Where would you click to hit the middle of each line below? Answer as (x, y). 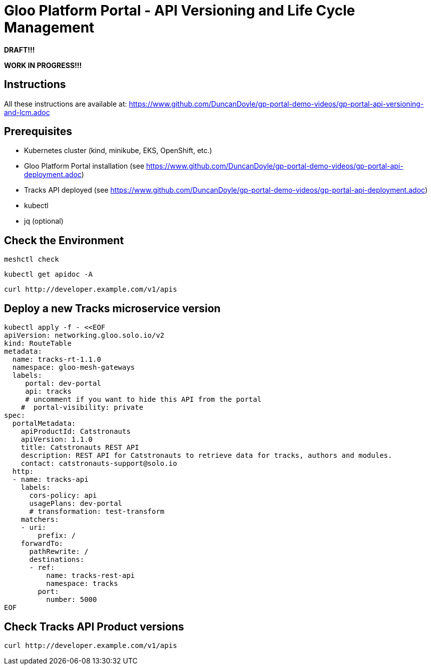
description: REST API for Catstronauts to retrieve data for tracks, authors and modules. (206, 456)
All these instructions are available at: (66, 104)
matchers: (40, 520)
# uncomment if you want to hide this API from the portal (143, 400)
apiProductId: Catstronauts (76, 432)
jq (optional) (44, 221)
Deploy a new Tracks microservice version (112, 308)
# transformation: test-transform (97, 512)
